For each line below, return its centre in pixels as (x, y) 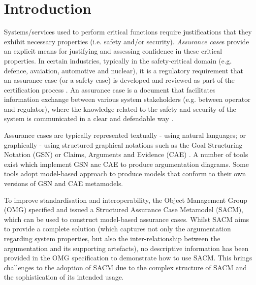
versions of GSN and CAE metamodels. (64, 183)
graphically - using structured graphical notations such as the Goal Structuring (123, 144)
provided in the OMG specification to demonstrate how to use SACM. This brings (128, 258)
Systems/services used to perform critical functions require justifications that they (128, 32)
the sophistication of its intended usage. (64, 277)
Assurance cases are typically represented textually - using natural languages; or (125, 135)
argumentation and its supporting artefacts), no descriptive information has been (126, 248)
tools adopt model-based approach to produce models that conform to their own (125, 174)
